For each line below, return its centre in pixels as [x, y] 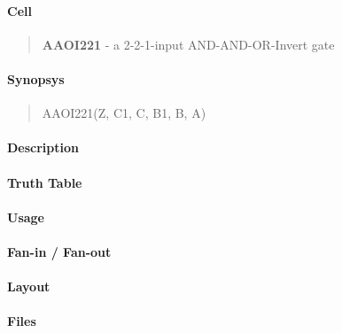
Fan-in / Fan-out [59, 251]
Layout [29, 287]
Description [43, 147]
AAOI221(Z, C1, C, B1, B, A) [124, 113]
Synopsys [36, 78]
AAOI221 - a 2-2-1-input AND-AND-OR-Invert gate [188, 44]
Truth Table [45, 182]
